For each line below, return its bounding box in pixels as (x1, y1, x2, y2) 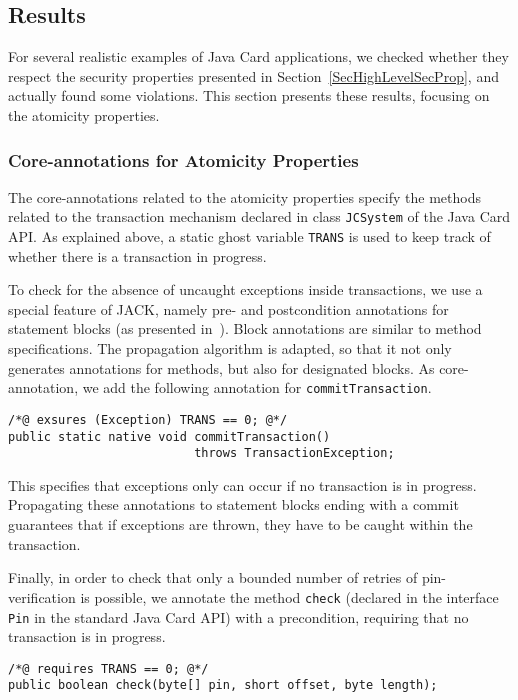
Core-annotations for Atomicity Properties (8, 147, 359, 172)
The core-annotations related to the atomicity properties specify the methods (8, 186, 481, 207)
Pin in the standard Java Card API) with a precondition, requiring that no (8, 606, 469, 627)
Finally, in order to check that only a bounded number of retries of (8, 567, 418, 588)
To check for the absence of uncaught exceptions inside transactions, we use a (8, 279, 483, 300)
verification (8, 586, 76, 607)
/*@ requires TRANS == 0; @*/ (8, 661, 209, 676)
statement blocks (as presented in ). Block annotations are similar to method (8, 318, 482, 339)
